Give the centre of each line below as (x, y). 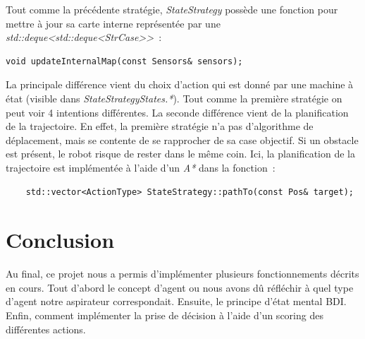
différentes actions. (46, 329)
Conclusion (60, 240)
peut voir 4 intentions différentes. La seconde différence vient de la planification (177, 112)
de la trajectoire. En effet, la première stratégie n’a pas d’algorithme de (160, 126)
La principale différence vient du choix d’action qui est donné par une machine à (180, 84)
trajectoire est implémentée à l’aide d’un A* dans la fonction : (141, 167)
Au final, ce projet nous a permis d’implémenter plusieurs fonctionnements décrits (182, 274)
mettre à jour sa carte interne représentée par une (113, 23)
